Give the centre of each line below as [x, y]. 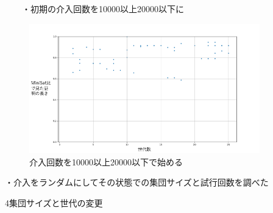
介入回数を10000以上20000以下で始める [106, 161]
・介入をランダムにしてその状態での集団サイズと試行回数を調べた [137, 182]
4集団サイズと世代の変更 [54, 202]
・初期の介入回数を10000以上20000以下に [103, 9]
